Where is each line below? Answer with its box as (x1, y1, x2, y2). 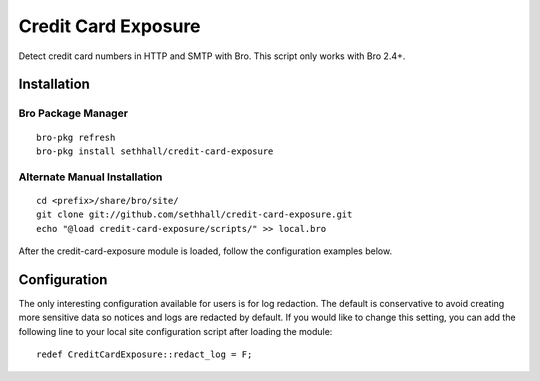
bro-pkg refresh (36, 131, 116, 143)
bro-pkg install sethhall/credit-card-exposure (36, 145, 274, 157)
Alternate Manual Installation (18, 170, 163, 184)
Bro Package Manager (18, 106, 129, 120)
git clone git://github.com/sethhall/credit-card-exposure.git (36, 209, 353, 220)
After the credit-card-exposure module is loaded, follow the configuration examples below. (18, 245, 393, 257)
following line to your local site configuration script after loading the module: (18, 325, 333, 337)
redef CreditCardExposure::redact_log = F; (36, 349, 253, 360)
